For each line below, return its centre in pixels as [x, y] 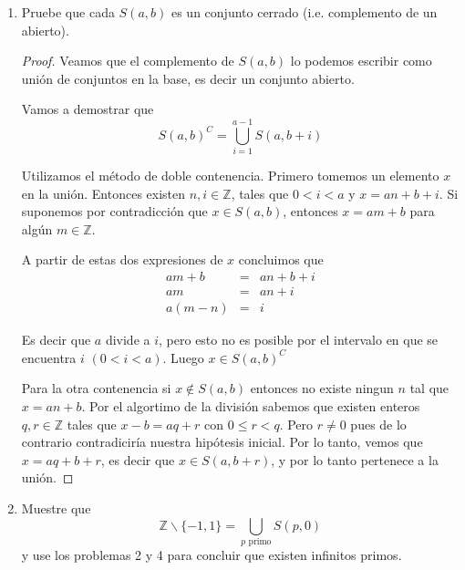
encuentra [49, 357]
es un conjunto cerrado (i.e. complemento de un [304, 12]
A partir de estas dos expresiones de [122, 259]
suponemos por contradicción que [114, 211]
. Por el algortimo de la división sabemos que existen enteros [251, 405]
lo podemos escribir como [361, 61]
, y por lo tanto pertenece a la [355, 459]
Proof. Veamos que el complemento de [128, 61]
